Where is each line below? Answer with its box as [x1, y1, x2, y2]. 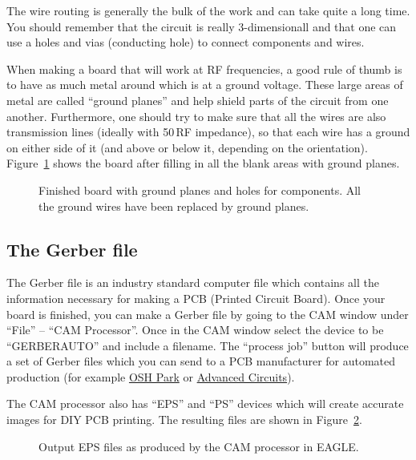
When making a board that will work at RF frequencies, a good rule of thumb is [6, 60, 402, 77]
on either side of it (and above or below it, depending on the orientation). [6, 139, 368, 155]
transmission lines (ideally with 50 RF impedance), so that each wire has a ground [6, 123, 410, 140]
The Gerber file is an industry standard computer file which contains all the [6, 274, 379, 291]
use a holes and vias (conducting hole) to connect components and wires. [6, 34, 365, 50]
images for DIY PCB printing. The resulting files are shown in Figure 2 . [6, 411, 362, 428]
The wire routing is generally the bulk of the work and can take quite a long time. [6, 2, 410, 18]
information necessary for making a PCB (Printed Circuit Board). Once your [6, 289, 386, 306]
